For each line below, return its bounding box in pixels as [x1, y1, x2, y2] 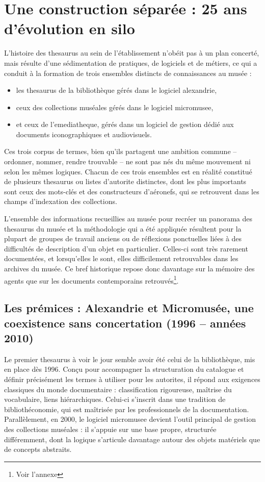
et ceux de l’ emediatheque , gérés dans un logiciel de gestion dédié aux [16, 119, 234, 130]
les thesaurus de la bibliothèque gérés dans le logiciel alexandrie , [16, 85, 217, 95]
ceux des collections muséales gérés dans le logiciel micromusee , [16, 102, 214, 112]
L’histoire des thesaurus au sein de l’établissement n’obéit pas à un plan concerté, [4, 47, 259, 58]
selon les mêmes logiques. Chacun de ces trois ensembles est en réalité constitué [4, 166, 252, 176]
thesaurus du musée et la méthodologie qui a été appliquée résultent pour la [4, 223, 242, 234]
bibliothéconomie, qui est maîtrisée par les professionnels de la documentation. [4, 403, 249, 414]
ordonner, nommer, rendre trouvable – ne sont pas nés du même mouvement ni [4, 156, 251, 167]
